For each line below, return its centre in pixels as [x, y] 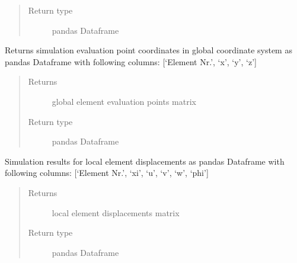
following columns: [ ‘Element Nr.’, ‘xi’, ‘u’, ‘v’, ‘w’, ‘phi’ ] [107, 173]
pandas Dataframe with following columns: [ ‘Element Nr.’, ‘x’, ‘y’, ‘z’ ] [131, 61]
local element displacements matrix [116, 212]
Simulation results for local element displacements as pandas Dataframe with [145, 161]
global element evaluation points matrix [124, 101]
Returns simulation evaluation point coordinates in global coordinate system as [148, 50]
